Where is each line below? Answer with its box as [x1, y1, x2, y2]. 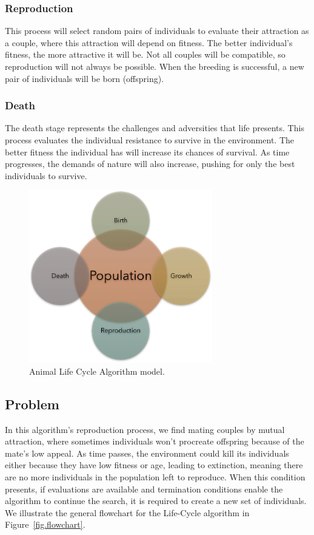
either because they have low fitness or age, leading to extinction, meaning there [5, 458, 303, 471]
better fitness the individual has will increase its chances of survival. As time [5, 145, 290, 158]
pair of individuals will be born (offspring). [5, 72, 164, 84]
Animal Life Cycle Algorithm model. [29, 364, 165, 377]
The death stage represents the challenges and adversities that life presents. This [5, 121, 304, 134]
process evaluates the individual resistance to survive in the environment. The [5, 134, 294, 146]
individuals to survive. [5, 169, 87, 182]
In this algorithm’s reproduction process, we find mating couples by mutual [5, 423, 285, 435]
